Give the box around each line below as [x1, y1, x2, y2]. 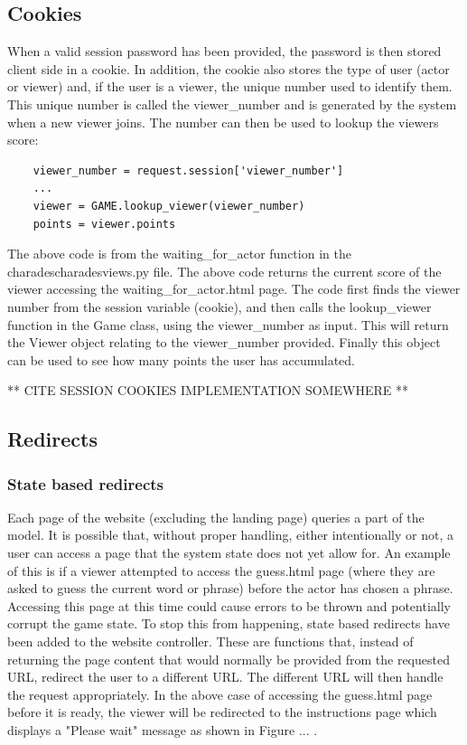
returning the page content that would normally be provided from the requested [7, 649, 450, 668]
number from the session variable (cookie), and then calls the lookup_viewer [7, 297, 432, 316]
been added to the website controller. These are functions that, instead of [7, 632, 414, 651]
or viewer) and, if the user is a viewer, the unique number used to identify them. [7, 77, 453, 96]
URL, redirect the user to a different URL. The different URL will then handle [7, 667, 444, 686]
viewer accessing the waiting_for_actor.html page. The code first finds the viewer [7, 279, 461, 298]
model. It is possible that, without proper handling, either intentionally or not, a [7, 525, 453, 544]
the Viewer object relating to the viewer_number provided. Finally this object [7, 333, 441, 352]
